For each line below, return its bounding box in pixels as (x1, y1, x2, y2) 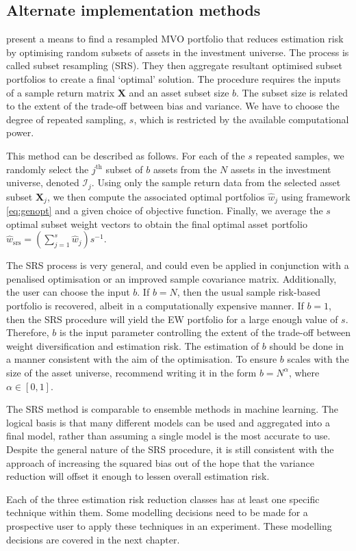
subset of (105, 162, 143, 176)
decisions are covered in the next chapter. (6, 532, 180, 546)
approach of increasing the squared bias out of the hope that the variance (6, 455, 314, 470)
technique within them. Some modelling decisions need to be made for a (6, 505, 308, 520)
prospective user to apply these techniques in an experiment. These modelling (6, 518, 332, 533)
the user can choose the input (6, 285, 130, 299)
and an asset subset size (129, 85, 229, 99)
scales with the (287, 352, 349, 366)
